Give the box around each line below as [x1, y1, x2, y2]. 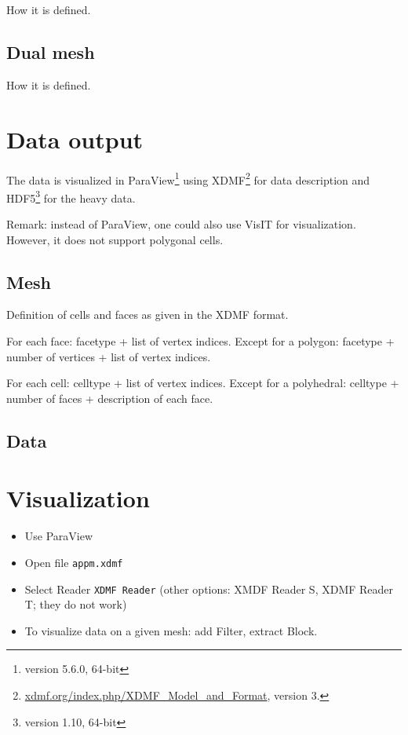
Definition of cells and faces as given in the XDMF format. [6, 306, 289, 323]
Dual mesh [6, 39, 95, 64]
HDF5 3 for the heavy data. [6, 187, 136, 206]
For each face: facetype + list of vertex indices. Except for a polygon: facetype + [6, 333, 395, 349]
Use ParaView [24, 528, 93, 544]
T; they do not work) [24, 596, 127, 612]
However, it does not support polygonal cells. [6, 231, 224, 247]
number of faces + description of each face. [6, 389, 213, 406]
